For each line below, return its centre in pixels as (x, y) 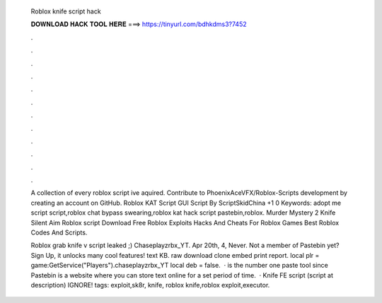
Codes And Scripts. (59, 232)
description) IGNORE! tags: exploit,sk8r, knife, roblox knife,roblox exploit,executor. (150, 285)
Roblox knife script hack (66, 11)
